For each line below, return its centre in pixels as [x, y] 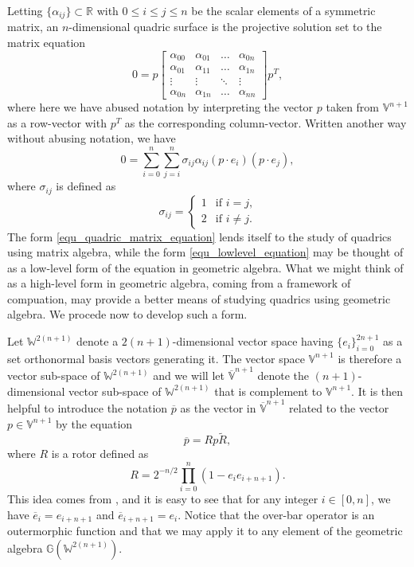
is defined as [86, 186]
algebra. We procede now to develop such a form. [127, 314]
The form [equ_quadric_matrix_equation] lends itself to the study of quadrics [199, 236]
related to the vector [339, 408]
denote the [283, 375]
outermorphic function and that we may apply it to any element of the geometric [205, 531]
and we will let [189, 375]
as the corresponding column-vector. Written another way [266, 122]
